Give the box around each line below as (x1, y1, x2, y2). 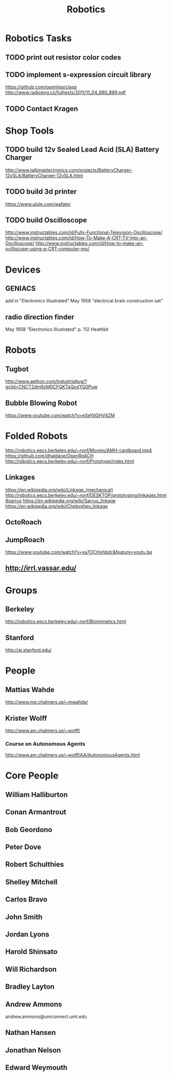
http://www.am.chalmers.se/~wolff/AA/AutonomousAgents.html (5, 752, 140, 758)
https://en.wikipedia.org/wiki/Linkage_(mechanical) (5, 486, 114, 493)
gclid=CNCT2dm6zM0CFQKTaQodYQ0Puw (5, 384, 98, 390)
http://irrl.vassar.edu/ (5, 564, 77, 573)
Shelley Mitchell (5, 877, 58, 886)
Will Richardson (5, 965, 57, 974)
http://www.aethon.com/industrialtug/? (5, 379, 88, 385)
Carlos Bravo (5, 895, 48, 904)
